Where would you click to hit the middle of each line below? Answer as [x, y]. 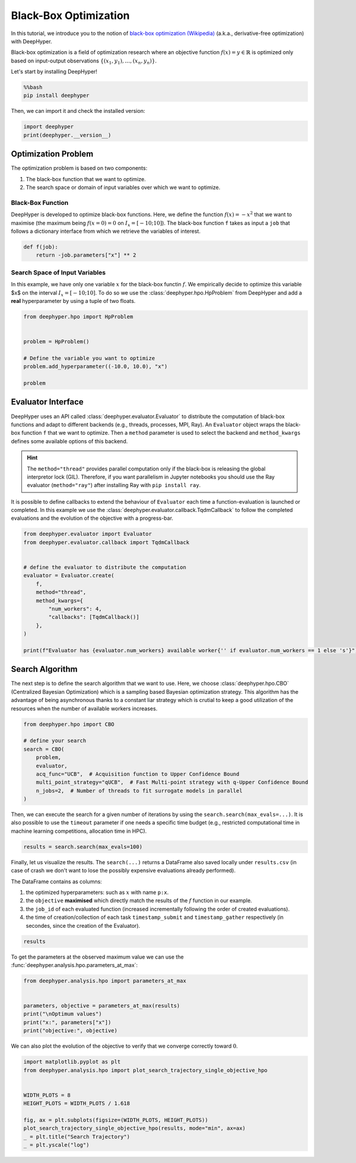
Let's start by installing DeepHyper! [54, 72]
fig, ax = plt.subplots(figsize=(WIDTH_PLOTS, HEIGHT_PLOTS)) [116, 1120]
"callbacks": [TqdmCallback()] [94, 617]
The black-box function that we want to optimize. [86, 179]
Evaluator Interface [47, 402]
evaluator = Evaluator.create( [69, 576]
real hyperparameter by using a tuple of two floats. [73, 301]
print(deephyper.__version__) [67, 135]
